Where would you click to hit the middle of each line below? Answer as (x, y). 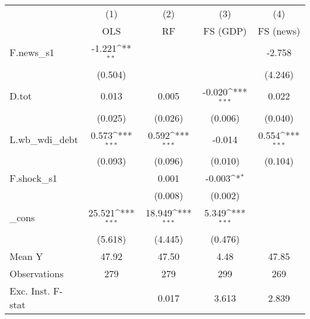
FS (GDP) (225, 31)
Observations (37, 274)
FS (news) (279, 31)
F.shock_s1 (33, 178)
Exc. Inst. (30, 291)
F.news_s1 (32, 52)
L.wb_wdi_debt (44, 139)
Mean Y (27, 256)
